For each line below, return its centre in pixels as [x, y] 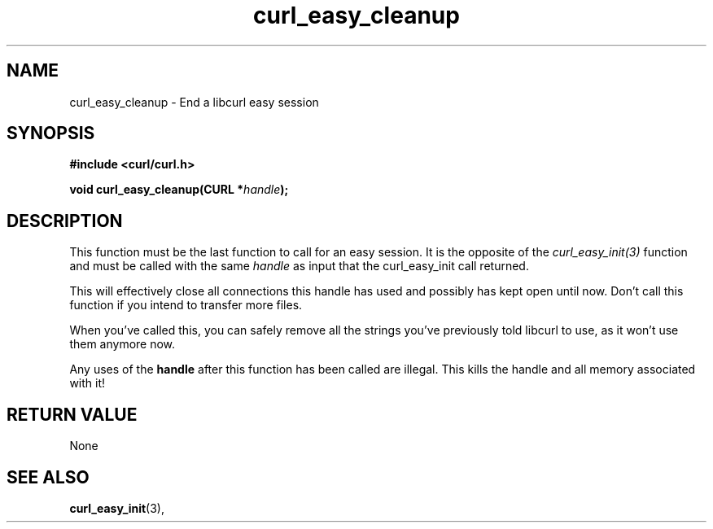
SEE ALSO [48, 477]
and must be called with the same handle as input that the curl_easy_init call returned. [299, 266]
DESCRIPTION [65, 221]
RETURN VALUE [72, 414]
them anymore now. [122, 344]
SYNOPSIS [51, 133]
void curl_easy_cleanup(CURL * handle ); [179, 190]
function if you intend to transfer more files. [186, 305]
